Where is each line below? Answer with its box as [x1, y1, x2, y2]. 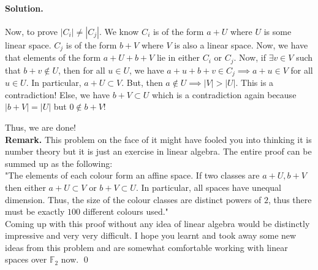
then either [5, 180, 46, 193]
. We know [99, 25, 139, 37]
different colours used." [83, 205, 168, 218]
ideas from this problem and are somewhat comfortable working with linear [5, 241, 288, 253]
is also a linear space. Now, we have [174, 38, 308, 51]
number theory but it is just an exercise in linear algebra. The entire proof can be [5, 145, 312, 158]
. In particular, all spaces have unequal [135, 180, 281, 193]
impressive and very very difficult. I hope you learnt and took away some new [5, 229, 297, 242]
